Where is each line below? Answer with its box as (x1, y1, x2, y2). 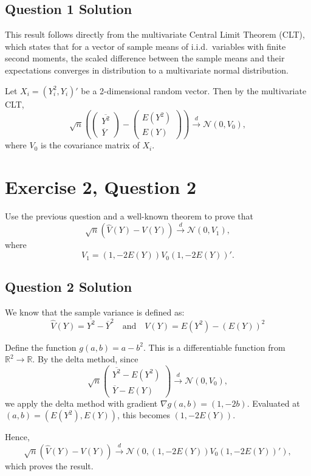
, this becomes (117, 409, 170, 421)
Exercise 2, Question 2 (5, 174, 197, 199)
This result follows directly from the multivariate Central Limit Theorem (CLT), (5, 28, 305, 41)
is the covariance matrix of (41, 139, 140, 151)
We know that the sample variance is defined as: (5, 306, 185, 319)
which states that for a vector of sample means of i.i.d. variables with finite (5, 40, 286, 52)
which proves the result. (5, 459, 94, 472)
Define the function (5, 340, 77, 353)
